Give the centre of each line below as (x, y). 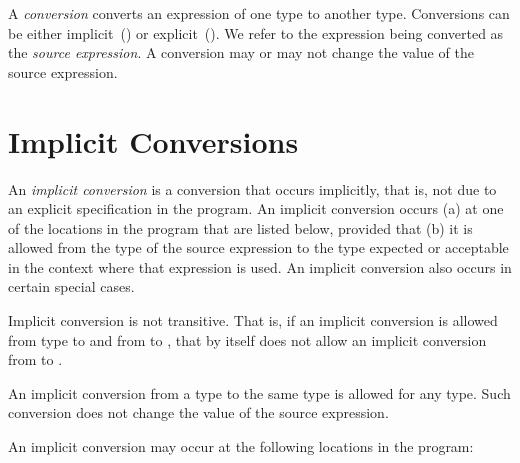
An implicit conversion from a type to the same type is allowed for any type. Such (259, 392)
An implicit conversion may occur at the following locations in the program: (241, 446)
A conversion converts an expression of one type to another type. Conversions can (259, 13)
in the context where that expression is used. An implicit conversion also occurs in (260, 266)
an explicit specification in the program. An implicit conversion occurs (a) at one (256, 208)
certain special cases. (71, 286)
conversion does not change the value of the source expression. (198, 412)
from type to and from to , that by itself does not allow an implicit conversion (247, 339)
